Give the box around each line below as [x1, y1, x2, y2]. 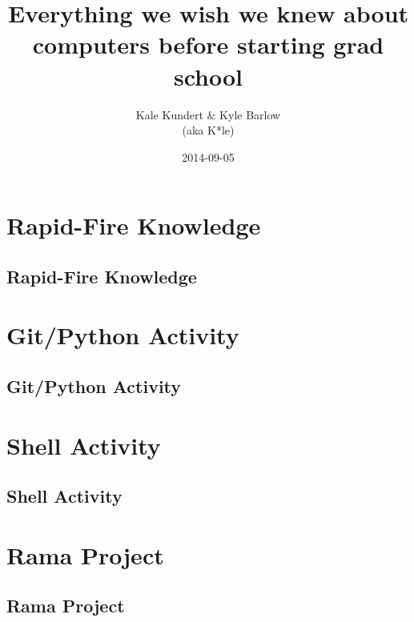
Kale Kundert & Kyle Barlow [135, 106, 281, 122]
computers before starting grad [32, 28, 384, 61]
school [173, 59, 243, 92]
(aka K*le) [182, 122, 235, 138]
